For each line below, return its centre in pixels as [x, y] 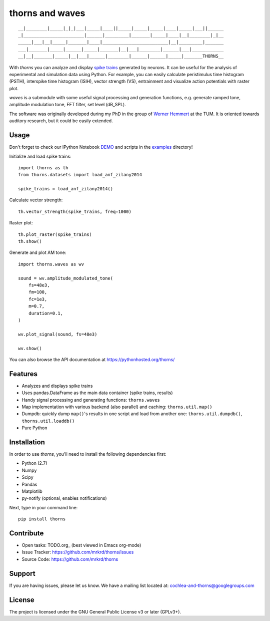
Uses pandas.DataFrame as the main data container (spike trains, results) [97, 393]
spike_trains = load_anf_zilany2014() [66, 189]
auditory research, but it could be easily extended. [61, 121]
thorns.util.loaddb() [48, 421]
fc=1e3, [38, 299]
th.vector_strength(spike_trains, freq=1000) [75, 211]
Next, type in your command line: [43, 507]
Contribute [26, 533]
